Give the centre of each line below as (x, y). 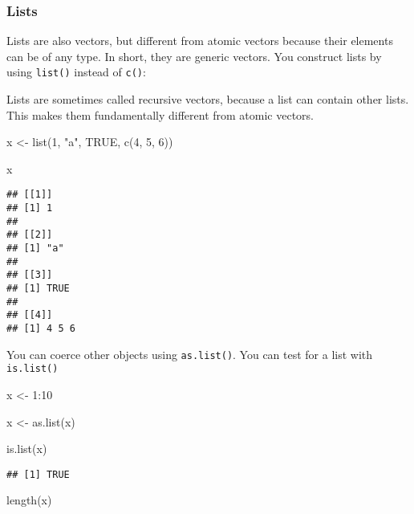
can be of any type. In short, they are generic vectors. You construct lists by (194, 56)
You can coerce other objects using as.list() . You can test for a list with (190, 354)
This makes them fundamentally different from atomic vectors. (160, 114)
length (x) (29, 500)
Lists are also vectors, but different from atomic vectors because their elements (200, 41)
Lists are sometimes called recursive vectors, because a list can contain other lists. (208, 99)
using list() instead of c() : (76, 72)
